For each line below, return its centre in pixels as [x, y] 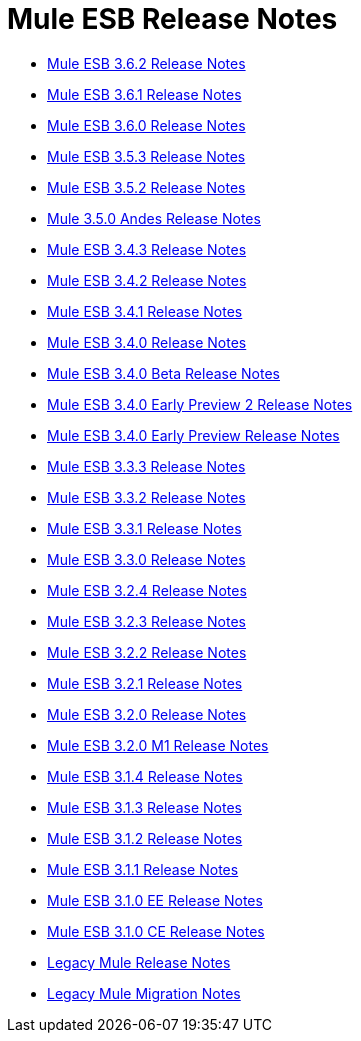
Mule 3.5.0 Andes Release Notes [154, 218]
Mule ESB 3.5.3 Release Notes [146, 156]
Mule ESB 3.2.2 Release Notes [147, 652]
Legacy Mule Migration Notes [144, 993]
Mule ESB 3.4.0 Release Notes [147, 342]
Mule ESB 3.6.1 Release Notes [144, 94]
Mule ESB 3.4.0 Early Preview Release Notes [193, 435]
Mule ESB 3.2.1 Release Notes [145, 683]
